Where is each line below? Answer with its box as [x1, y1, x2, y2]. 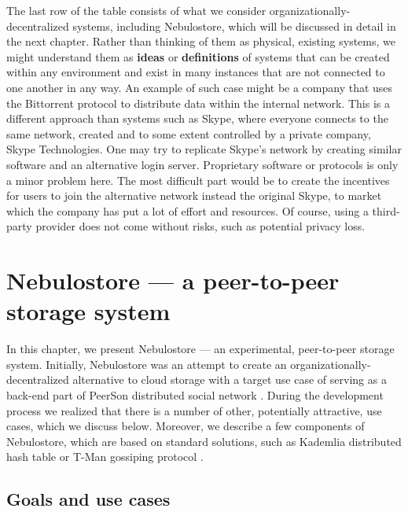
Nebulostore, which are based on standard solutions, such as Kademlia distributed [6, 433, 402, 449]
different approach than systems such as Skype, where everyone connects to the [6, 110, 388, 127]
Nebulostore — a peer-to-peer [6, 264, 340, 297]
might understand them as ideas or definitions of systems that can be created [6, 48, 390, 64]
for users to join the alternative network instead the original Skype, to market [6, 187, 382, 204]
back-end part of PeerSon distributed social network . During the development [6, 387, 384, 403]
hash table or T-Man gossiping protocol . [6, 448, 204, 465]
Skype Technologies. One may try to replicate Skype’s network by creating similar [6, 141, 402, 157]
